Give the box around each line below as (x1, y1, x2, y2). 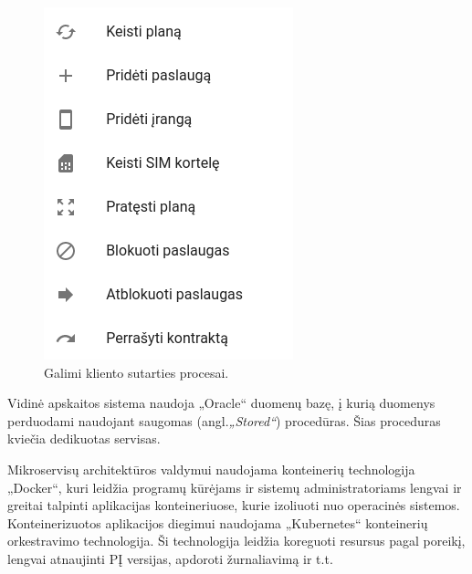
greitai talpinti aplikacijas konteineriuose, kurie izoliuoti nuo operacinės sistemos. (7, 496, 460, 515)
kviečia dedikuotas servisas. (7, 429, 161, 448)
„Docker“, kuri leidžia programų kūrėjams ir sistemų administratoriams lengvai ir (7, 477, 462, 496)
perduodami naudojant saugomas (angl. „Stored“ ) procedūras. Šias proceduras (7, 411, 441, 430)
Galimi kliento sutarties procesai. (44, 362, 229, 381)
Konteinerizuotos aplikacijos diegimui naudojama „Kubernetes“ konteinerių (7, 513, 428, 532)
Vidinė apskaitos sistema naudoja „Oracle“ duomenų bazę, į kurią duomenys (7, 393, 435, 412)
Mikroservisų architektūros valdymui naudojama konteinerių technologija (7, 459, 415, 478)
